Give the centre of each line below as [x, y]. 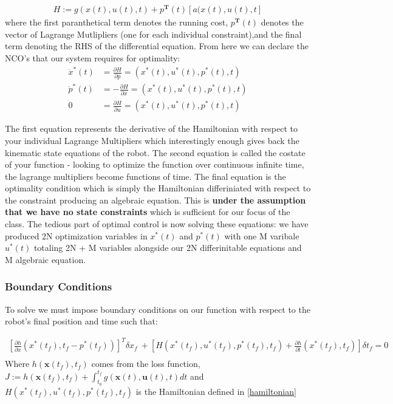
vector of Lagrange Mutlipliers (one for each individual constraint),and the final [153, 34]
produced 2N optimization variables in [76, 235]
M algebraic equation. [46, 259]
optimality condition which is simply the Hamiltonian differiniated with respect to [158, 188]
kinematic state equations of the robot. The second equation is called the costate [155, 152]
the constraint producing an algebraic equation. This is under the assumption [155, 200]
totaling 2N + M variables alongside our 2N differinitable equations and [168, 248]
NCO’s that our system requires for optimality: [93, 57]
